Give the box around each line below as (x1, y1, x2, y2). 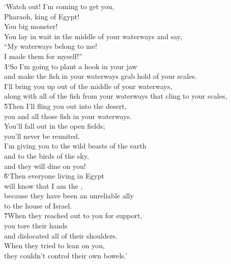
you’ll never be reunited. (4, 130, 80, 141)
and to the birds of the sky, (4, 150, 89, 161)
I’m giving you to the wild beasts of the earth (4, 140, 147, 151)
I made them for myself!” (4, 50, 82, 61)
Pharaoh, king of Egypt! (4, 11, 79, 21)
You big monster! (4, 21, 58, 32)
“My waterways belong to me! (4, 41, 97, 51)
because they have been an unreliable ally (4, 190, 134, 201)
